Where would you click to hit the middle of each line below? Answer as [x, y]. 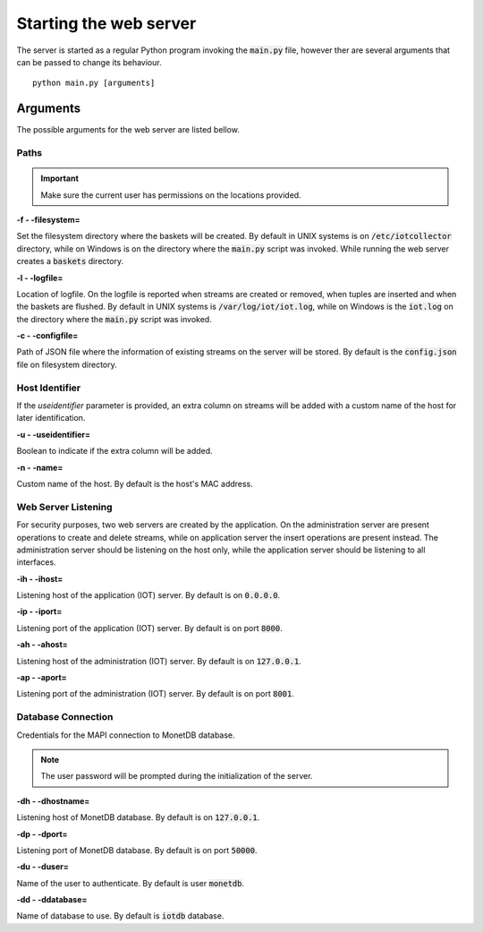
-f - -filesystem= [48, 219]
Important [60, 178]
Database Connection [65, 717]
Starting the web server [106, 23]
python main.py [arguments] [94, 83]
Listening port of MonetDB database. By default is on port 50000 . [137, 850]
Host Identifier [49, 388]
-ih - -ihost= [40, 578]
